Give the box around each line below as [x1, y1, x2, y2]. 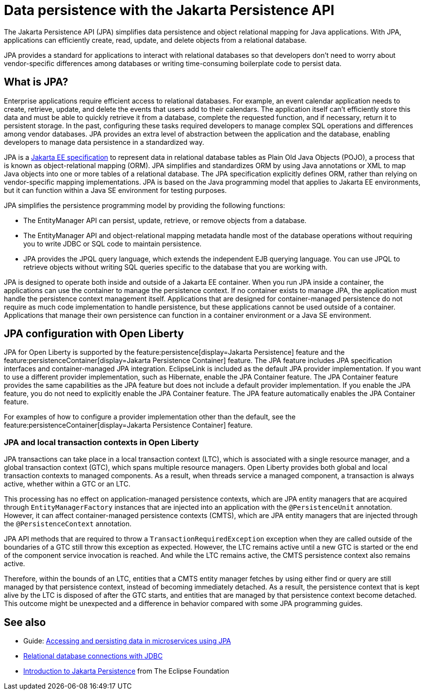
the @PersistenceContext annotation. [4, 520, 132, 528]
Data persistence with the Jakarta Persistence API [4, 2, 335, 18]
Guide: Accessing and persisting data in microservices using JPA [23, 637, 231, 645]
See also [4, 616, 46, 628]
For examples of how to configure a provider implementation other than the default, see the [4, 413, 296, 421]
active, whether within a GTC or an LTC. [4, 480, 131, 488]
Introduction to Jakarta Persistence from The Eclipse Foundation [23, 667, 229, 676]
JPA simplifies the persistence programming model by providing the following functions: [4, 201, 285, 209]
